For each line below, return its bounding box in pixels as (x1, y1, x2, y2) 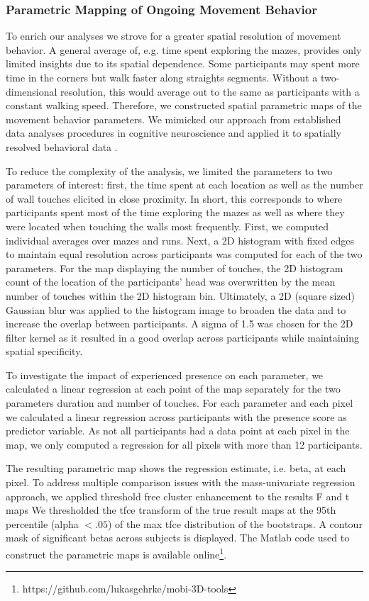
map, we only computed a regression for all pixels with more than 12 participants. (6, 437, 363, 451)
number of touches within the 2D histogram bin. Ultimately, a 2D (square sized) (6, 288, 355, 303)
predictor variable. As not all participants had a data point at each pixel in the (6, 423, 350, 438)
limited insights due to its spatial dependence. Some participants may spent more (6, 56, 360, 71)
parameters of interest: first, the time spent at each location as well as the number (6, 177, 363, 192)
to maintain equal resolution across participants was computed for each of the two (6, 247, 363, 262)
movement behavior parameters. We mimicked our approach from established (6, 111, 341, 126)
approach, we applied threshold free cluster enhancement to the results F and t (6, 488, 350, 503)
